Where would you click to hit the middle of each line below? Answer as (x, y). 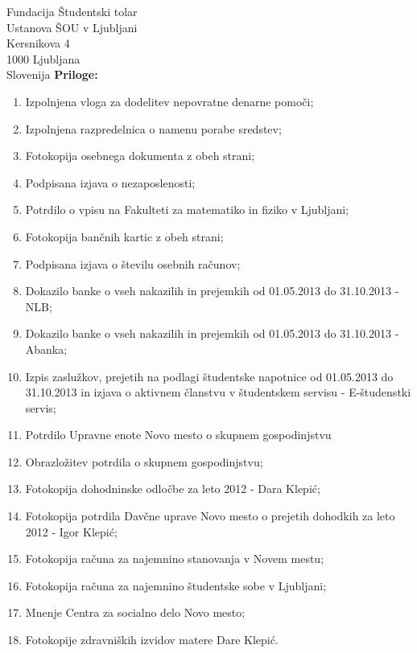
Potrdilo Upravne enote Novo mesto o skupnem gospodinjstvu (178, 435)
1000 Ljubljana (43, 58)
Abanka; (46, 349)
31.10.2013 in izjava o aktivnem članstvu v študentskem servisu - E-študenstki (218, 392)
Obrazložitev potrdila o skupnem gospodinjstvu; (144, 461)
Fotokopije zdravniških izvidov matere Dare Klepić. (152, 640)
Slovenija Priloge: (52, 74)
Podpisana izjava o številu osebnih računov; (133, 263)
